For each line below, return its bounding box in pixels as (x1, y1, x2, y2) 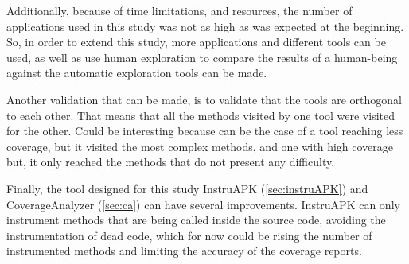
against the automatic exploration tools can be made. (6, 64, 267, 81)
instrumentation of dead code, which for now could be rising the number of (6, 227, 372, 243)
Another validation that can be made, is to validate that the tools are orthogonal (6, 91, 402, 107)
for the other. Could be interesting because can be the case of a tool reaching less (6, 122, 403, 139)
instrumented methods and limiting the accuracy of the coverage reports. (6, 243, 362, 259)
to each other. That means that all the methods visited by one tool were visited (6, 107, 395, 123)
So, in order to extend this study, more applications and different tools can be (6, 33, 386, 50)
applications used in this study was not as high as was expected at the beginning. (6, 17, 404, 34)
